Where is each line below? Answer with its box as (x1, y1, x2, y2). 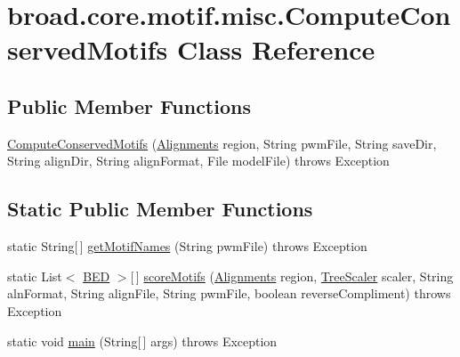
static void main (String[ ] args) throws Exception (7, 331, 278, 350)
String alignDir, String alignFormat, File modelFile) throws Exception (7, 151, 390, 170)
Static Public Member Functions (7, 195, 313, 223)
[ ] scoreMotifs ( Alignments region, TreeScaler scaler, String (130, 266, 454, 285)
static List (7, 266, 62, 285)
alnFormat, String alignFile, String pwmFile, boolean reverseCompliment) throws (7, 284, 451, 303)
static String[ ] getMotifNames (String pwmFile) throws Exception (7, 237, 367, 256)
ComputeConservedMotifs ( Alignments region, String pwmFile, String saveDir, (7, 134, 437, 152)
